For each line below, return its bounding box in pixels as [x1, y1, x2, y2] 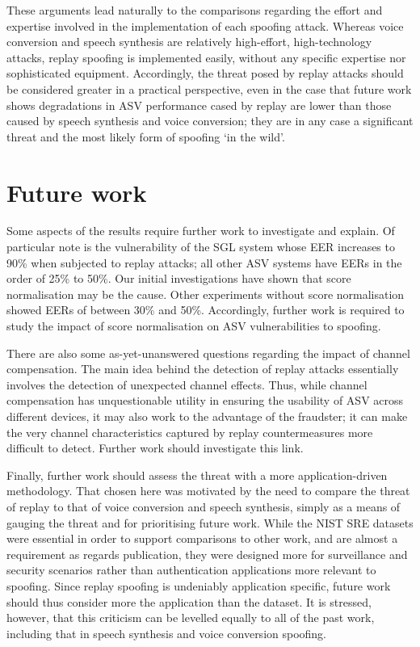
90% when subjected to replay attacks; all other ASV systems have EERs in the [6, 254, 402, 271]
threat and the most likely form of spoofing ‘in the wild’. [6, 128, 285, 145]
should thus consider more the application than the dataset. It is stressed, [6, 593, 372, 610]
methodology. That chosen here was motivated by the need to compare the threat [6, 482, 410, 499]
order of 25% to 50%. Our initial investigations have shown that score [6, 270, 351, 287]
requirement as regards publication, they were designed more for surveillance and [6, 545, 408, 562]
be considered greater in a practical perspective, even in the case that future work [6, 80, 412, 97]
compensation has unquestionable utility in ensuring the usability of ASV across [6, 392, 404, 409]
